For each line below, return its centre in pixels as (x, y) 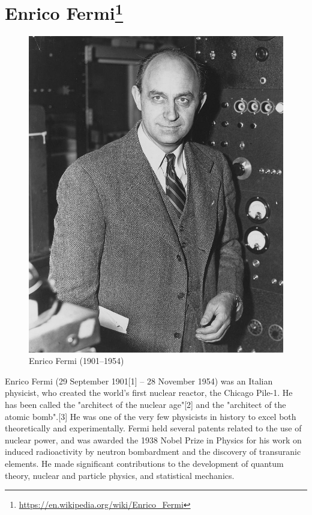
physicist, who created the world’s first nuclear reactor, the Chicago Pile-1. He (149, 393)
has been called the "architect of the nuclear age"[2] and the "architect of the (145, 405)
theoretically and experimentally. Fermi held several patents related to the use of (153, 428)
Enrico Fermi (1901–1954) (76, 361)
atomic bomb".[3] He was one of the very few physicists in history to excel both (151, 416)
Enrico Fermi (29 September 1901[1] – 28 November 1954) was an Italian (139, 381)
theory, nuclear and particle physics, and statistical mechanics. (120, 475)
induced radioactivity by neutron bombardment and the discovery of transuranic (153, 452)
